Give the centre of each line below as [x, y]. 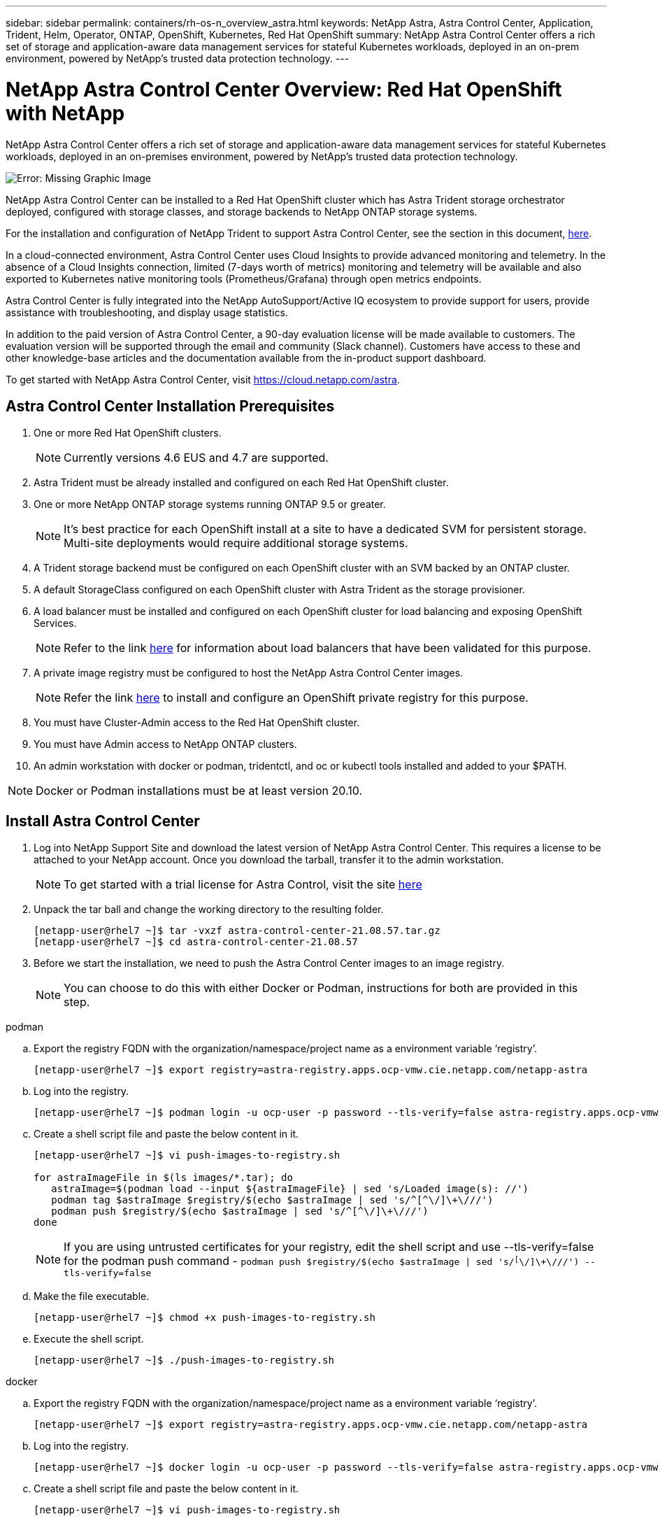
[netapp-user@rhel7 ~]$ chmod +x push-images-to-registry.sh [205, 1318]
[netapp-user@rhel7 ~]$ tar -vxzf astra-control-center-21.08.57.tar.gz [237, 931]
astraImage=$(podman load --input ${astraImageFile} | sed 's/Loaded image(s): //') [290, 1189]
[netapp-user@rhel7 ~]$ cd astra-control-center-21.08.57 [196, 942]
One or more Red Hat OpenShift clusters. [128, 433]
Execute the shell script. [89, 1339]
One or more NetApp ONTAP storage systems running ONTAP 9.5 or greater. [210, 504]
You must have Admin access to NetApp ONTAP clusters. [165, 744]
